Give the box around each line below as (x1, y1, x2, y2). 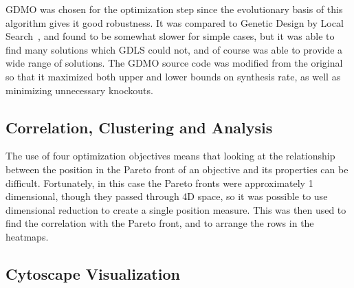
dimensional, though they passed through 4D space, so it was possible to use (5, 189, 328, 203)
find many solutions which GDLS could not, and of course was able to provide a (5, 42, 343, 56)
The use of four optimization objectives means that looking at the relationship (5, 148, 335, 163)
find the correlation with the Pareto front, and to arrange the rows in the (5, 216, 314, 230)
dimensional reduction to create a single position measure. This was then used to (5, 202, 346, 217)
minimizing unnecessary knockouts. (5, 82, 153, 97)
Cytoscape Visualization (5, 263, 180, 284)
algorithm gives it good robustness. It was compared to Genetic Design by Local (5, 15, 344, 30)
